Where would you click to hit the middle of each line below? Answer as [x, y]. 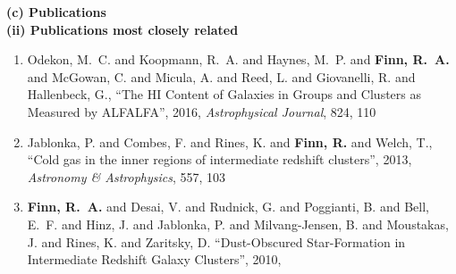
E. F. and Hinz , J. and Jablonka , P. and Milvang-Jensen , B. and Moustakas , [238, 224]
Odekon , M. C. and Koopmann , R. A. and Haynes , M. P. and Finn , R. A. [238, 59]
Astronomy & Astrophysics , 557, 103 [127, 176]
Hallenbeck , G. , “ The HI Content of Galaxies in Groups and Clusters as [224, 94]
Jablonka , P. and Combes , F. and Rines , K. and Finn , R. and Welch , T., [230, 141]
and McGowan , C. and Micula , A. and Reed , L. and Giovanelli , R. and [221, 76]
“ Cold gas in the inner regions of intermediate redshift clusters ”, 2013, [220, 159]
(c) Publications [56, 12]
